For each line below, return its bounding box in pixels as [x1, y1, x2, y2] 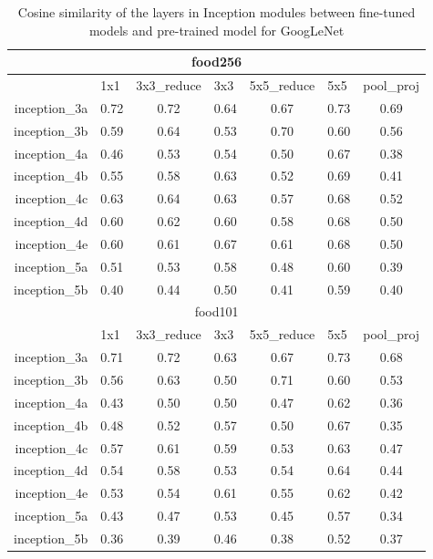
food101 [194, 302, 239, 321]
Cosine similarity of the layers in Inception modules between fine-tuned [17, 3, 416, 21]
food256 [191, 52, 242, 71]
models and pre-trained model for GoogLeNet [88, 20, 345, 39]
